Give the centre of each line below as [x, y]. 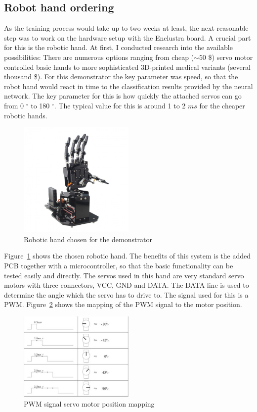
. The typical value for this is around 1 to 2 [120, 105]
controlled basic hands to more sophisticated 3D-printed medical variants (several [127, 67]
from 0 [14, 105]
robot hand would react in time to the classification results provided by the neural [128, 86]
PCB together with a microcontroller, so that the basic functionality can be [119, 265]
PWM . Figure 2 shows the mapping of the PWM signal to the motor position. [123, 304]
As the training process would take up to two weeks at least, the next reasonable [126, 28]
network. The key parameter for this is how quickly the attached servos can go [123, 96]
